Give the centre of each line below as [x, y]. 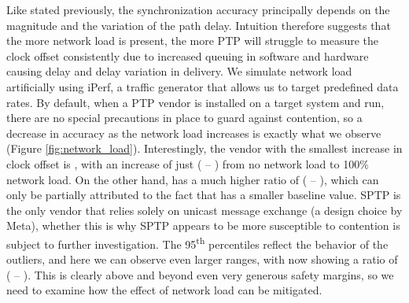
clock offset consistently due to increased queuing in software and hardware [188, 55]
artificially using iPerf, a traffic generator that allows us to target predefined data [203, 86]
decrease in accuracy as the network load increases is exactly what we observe [194, 133]
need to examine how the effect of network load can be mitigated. [164, 290]
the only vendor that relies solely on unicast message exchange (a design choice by [204, 210]
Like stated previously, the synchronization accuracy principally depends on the [198, 9]
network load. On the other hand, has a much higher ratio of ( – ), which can [193, 179]
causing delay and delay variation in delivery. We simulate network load [179, 71]
